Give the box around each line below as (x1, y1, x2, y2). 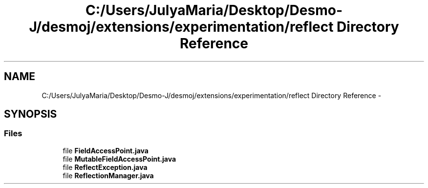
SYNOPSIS (4, 108, 57, 121)
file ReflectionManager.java (63, 171, 154, 180)
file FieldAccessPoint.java (63, 146, 149, 155)
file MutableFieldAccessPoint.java (63, 154, 176, 163)
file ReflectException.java (63, 163, 148, 171)
